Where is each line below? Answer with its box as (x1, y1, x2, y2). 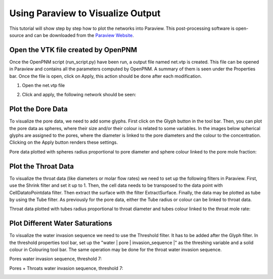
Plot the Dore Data (9, 105, 68, 113)
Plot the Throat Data (9, 162, 74, 171)
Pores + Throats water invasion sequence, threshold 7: (9, 265, 123, 271)
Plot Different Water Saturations (9, 219, 112, 228)
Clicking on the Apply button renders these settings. (9, 139, 118, 145)
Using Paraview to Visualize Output (9, 8, 161, 19)
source (9, 32, 24, 38)
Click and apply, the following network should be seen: (22, 92, 136, 98)
